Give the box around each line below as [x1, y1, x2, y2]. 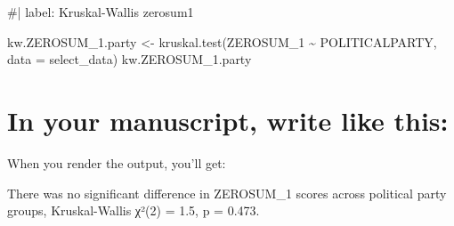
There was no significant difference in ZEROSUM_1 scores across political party [7, 183, 447, 202]
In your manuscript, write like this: [7, 101, 449, 138]
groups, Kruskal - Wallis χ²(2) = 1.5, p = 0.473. [7, 201, 260, 220]
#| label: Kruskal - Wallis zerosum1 [7, 3, 194, 20]
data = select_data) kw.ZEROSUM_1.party [7, 50, 252, 69]
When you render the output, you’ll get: [7, 153, 226, 172]
